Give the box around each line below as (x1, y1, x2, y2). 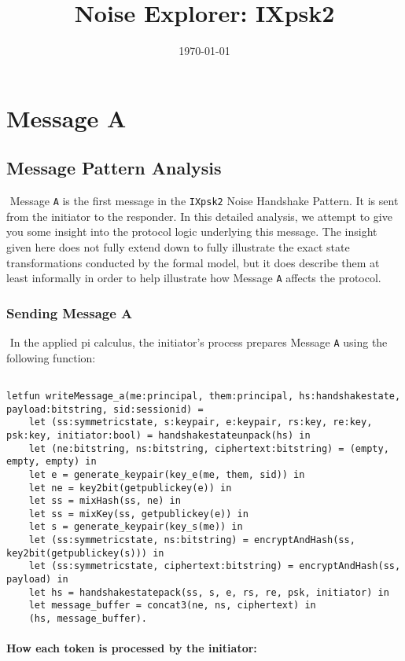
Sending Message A (6, 303, 133, 322)
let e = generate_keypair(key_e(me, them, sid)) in (28, 468, 305, 480)
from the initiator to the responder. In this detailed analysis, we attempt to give (6, 207, 392, 224)
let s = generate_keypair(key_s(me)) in (28, 521, 243, 533)
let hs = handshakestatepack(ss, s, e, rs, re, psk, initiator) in (28, 586, 389, 598)
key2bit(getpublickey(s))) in (6, 547, 164, 559)
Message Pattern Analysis (6, 156, 222, 180)
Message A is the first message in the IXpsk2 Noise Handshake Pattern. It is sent (9, 193, 399, 209)
